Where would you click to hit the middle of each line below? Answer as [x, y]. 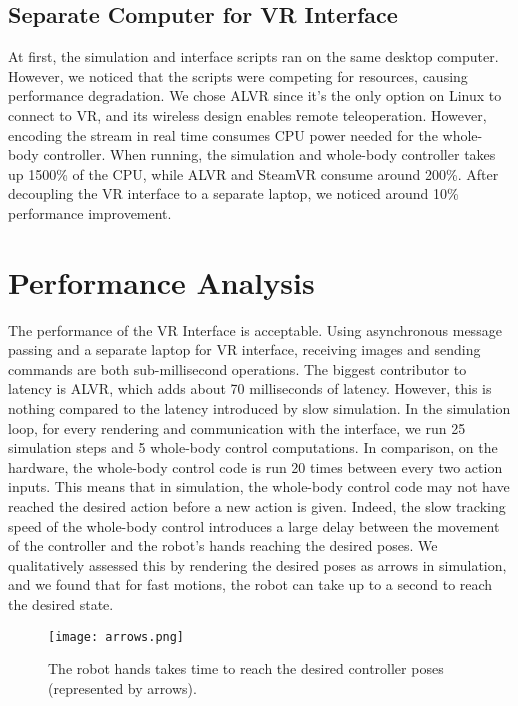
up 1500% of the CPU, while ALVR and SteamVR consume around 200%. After [253, 173]
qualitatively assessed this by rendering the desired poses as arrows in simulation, [257, 564]
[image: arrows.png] [116, 636]
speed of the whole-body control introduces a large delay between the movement [254, 525]
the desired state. [61, 603]
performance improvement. [90, 212]
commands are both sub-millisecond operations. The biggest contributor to [237, 368]
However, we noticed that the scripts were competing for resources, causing [238, 75]
